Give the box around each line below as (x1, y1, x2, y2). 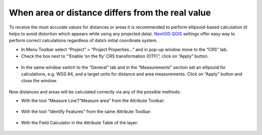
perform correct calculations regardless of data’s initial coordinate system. (9, 38, 158, 44)
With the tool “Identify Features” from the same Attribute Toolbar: (21, 109, 151, 115)
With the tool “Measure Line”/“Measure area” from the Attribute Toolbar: (21, 98, 165, 104)
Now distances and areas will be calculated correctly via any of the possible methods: (9, 89, 181, 94)
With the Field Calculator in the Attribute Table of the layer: (21, 120, 138, 125)
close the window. (21, 78, 58, 84)
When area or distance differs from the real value (9, 7, 211, 18)
